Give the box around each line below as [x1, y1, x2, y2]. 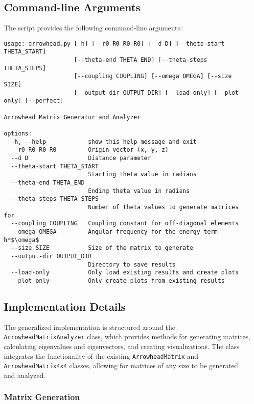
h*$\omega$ [4, 236, 39, 243]
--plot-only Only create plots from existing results [11, 277, 225, 284]
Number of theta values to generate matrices [88, 203, 239, 211]
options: [4, 130, 32, 137]
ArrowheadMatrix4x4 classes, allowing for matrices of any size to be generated [4, 360, 238, 371]
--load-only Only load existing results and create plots [11, 269, 239, 276]
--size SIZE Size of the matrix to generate [11, 244, 193, 252]
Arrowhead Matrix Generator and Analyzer [4, 113, 141, 121]
